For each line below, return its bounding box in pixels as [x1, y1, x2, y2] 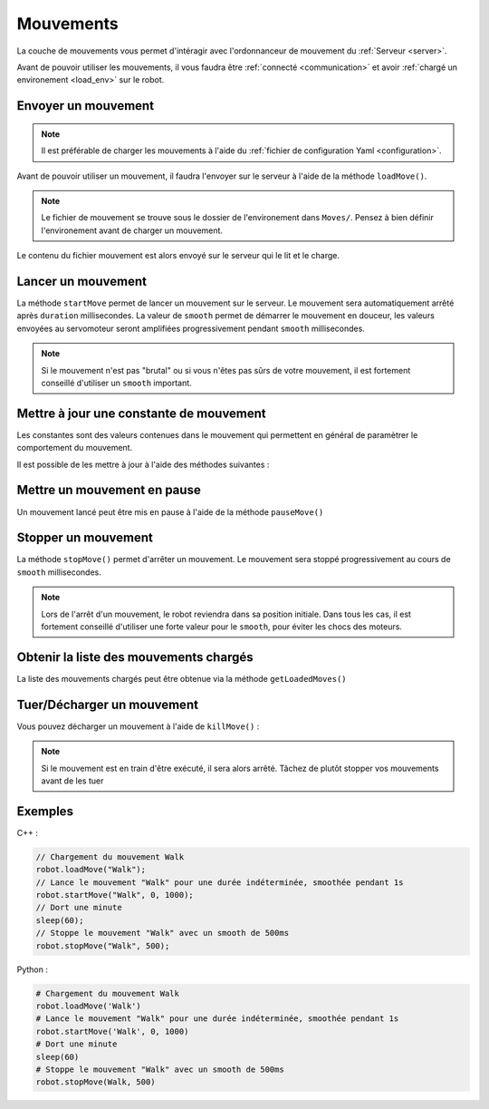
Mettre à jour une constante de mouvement [16, 405, 266, 421]
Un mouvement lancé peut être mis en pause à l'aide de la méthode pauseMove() [16, 506, 324, 517]
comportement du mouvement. [16, 443, 133, 453]
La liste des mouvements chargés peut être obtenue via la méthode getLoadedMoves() [16, 673, 347, 684]
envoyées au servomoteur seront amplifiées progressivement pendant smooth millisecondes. [16, 323, 366, 334]
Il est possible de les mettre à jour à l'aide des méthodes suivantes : [16, 459, 270, 470]
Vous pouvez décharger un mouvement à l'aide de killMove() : [16, 721, 260, 732]
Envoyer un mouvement [16, 98, 154, 113]
